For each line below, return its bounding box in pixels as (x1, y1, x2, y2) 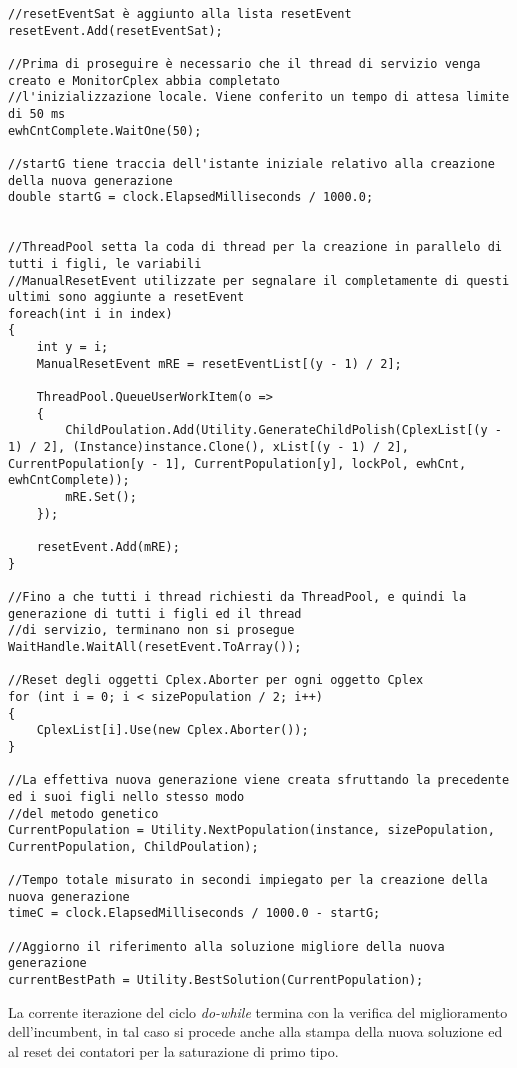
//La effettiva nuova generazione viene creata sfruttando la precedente (8, 773, 510, 788)
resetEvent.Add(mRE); (36, 540, 180, 554)
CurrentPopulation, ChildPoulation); (8, 839, 259, 854)
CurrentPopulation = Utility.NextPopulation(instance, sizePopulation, (8, 823, 495, 838)
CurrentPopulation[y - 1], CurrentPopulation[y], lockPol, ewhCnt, (8, 456, 467, 471)
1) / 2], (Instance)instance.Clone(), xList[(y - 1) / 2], (8, 440, 409, 455)
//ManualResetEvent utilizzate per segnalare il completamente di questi (8, 273, 510, 288)
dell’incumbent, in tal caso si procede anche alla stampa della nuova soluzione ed (8, 1021, 503, 1042)
